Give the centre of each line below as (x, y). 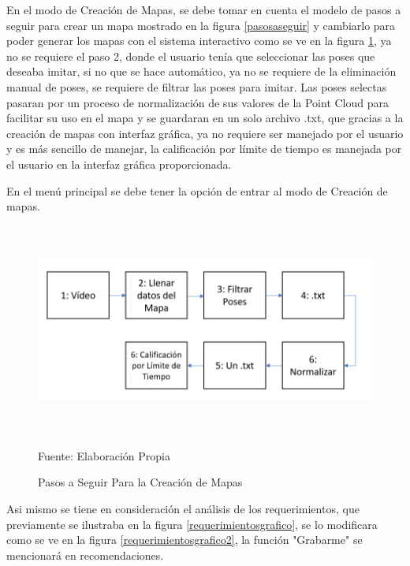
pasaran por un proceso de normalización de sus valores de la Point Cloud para (198, 102)
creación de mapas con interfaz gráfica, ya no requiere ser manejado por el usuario (205, 133)
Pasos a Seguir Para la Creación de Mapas (140, 482)
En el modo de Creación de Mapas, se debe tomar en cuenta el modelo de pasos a (204, 9)
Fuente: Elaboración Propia (104, 455)
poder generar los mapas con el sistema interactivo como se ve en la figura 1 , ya (199, 41)
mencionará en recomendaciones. (85, 555)
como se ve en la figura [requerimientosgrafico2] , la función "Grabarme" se (184, 540)
